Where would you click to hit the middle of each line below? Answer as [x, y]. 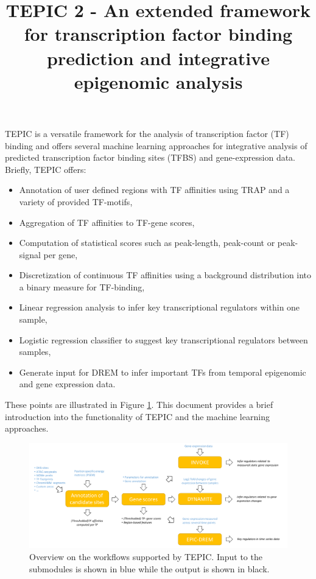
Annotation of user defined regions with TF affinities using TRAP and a [154, 190]
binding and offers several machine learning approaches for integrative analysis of [156, 145]
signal [30, 254]
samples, [35, 352]
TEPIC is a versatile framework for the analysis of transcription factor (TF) [147, 133]
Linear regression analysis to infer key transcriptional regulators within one [160, 307]
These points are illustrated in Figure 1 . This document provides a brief [139, 405]
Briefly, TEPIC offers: [46, 169]
